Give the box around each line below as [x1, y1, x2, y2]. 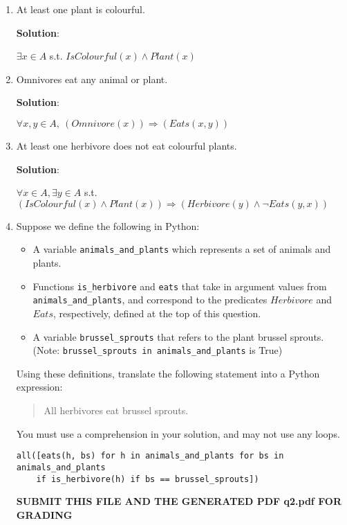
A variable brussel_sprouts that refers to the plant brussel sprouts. [32, 329, 324, 344]
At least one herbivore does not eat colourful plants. [16, 138, 237, 152]
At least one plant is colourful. [16, 2, 145, 16]
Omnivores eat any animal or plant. [16, 71, 168, 86]
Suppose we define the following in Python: [16, 218, 200, 233]
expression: [16, 380, 63, 394]
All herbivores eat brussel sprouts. [44, 403, 189, 417]
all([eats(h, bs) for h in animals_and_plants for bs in [16, 451, 284, 461]
